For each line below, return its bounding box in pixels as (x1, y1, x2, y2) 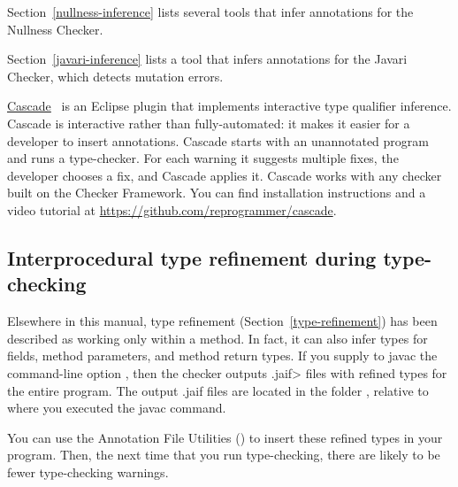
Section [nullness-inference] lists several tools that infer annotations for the (7, 3, 414, 20)
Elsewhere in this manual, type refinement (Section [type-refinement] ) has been (7, 312, 438, 330)
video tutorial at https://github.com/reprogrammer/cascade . (7, 200, 337, 219)
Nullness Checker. (7, 19, 103, 38)
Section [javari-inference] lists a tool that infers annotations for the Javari (7, 50, 408, 68)
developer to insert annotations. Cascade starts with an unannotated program (7, 131, 429, 150)
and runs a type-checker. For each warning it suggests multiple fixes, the (7, 149, 399, 167)
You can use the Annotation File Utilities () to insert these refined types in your (7, 428, 443, 446)
